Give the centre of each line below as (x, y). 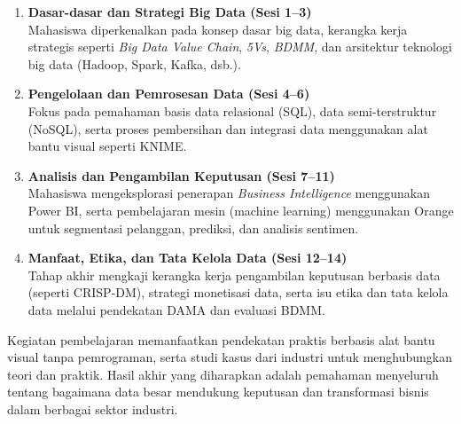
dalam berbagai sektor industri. (93, 408)
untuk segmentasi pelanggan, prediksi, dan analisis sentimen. (193, 228)
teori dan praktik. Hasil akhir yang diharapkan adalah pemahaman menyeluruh (223, 374)
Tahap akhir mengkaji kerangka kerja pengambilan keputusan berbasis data (234, 275)
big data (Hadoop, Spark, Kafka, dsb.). (134, 63)
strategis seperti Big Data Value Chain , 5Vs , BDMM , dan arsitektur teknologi (240, 47)
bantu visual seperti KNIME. (107, 146)
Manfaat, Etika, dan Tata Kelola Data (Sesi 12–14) (188, 258)
